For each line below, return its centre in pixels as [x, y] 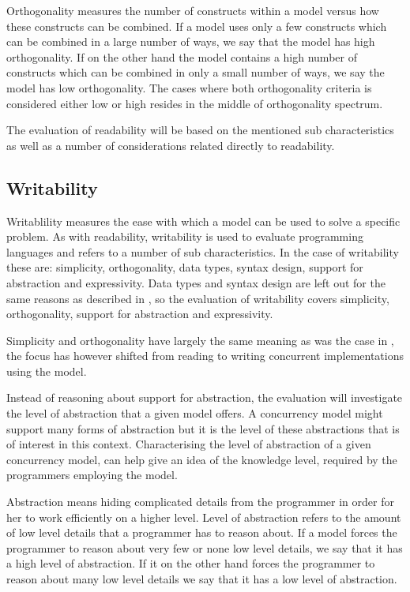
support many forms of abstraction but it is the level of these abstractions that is [203, 428]
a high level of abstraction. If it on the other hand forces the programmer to [191, 563]
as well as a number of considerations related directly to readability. [171, 145]
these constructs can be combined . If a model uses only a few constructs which [197, 26]
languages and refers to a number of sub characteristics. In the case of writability [203, 251]
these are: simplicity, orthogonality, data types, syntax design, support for [185, 267]
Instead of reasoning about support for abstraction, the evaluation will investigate [205, 397]
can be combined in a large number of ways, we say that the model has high [191, 41]
